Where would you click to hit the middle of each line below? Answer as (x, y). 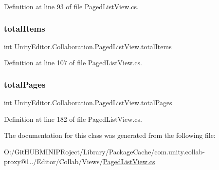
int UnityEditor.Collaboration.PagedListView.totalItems (88, 46)
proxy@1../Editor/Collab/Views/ (54, 161)
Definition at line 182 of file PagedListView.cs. (73, 119)
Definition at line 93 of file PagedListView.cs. (71, 6)
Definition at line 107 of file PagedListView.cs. (73, 63)
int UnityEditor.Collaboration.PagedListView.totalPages (88, 103)
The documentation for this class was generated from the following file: (110, 135)
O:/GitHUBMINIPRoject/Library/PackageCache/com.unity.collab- (105, 151)
